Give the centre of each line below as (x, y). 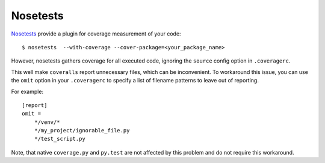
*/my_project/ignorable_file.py (82, 131)
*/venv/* (47, 122)
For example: (27, 91)
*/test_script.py (60, 139)
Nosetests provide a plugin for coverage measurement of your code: (96, 34)
